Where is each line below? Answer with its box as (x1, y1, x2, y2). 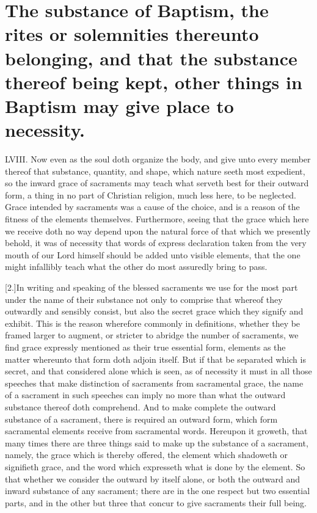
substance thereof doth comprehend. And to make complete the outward (5, 400, 276, 413)
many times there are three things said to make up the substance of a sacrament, (5, 436, 308, 449)
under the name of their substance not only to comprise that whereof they (5, 293, 283, 305)
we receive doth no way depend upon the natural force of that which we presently (5, 224, 311, 237)
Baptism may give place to (5, 93, 234, 118)
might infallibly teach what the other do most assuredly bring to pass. (5, 260, 268, 273)
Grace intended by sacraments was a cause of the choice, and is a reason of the (5, 200, 300, 213)
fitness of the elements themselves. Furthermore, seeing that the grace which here (5, 213, 309, 225)
